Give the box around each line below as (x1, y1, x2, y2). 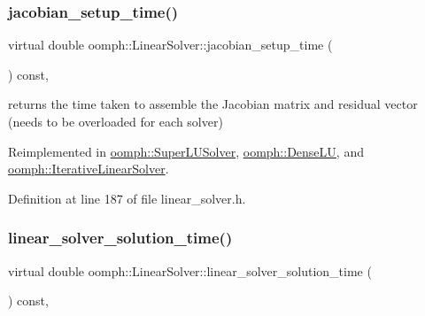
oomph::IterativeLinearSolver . (8, 159, 169, 178)
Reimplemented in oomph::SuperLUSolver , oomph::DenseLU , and (8, 142, 364, 160)
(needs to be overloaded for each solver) (8, 112, 223, 130)
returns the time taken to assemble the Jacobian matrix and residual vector (8, 95, 418, 113)
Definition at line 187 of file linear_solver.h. (8, 189, 246, 207)
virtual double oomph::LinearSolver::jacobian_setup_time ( (8, 35, 333, 54)
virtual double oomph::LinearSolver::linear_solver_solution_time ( (8, 261, 372, 280)
